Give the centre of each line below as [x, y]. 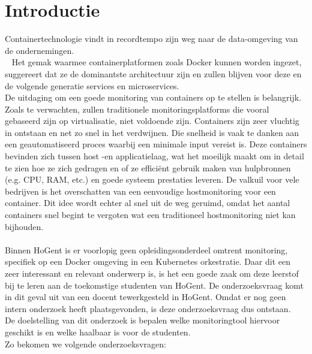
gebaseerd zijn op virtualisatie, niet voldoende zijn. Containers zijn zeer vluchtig [152, 121]
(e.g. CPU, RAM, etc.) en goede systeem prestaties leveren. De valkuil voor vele [152, 179]
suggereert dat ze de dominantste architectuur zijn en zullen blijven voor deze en [153, 73]
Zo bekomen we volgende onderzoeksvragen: [85, 344]
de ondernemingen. [40, 50]
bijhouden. [24, 226]
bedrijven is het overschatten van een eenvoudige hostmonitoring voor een [140, 191]
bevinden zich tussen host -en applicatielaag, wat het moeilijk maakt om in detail [154, 156]
